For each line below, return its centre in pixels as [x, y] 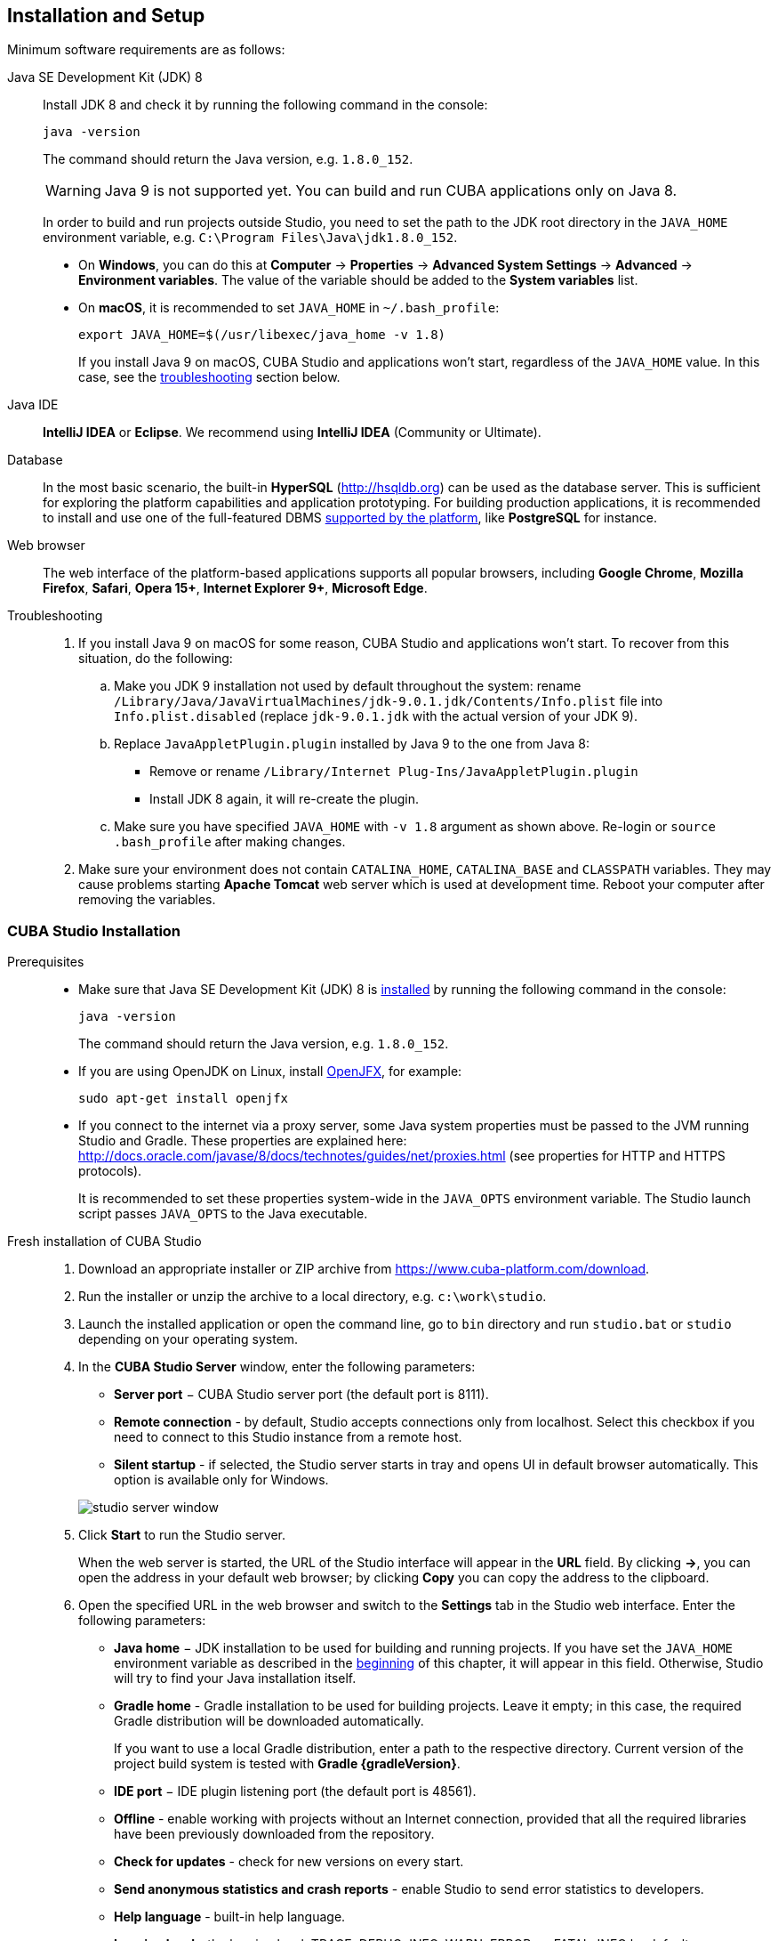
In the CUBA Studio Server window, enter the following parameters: [277, 1367]
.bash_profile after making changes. [230, 842]
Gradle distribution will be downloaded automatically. [269, 1721]
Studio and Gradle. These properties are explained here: [243, 1141]
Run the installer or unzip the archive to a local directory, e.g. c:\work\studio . [313, 1297]
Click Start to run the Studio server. [182, 1535]
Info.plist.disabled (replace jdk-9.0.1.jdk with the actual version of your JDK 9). [376, 716]
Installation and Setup [106, 16]
